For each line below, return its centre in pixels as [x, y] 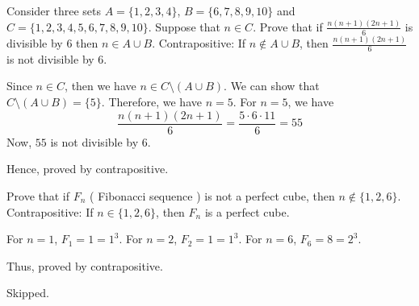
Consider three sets [54, 10]
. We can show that [272, 86]
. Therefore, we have [151, 102]
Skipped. [28, 293]
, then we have [101, 86]
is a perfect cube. [247, 211]
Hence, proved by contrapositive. [88, 169]
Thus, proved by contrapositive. [85, 265]
